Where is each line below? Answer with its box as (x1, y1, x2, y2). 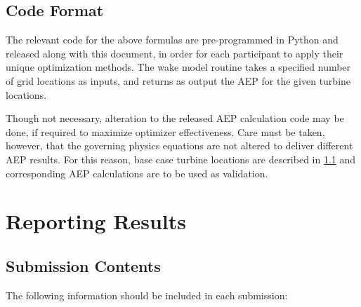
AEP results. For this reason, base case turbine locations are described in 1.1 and (6, 151, 356, 166)
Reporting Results (6, 207, 186, 236)
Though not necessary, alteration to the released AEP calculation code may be (6, 111, 344, 125)
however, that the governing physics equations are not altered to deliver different (6, 138, 353, 153)
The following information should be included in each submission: (6, 287, 288, 302)
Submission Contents (6, 254, 161, 276)
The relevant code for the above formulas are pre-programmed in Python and (6, 32, 339, 47)
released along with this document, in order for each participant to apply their (6, 46, 343, 60)
